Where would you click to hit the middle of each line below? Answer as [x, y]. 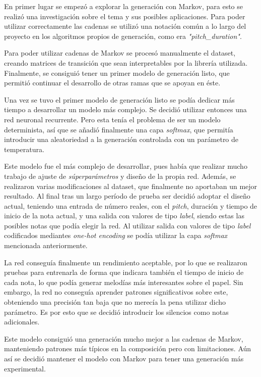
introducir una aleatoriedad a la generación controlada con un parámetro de [121, 139]
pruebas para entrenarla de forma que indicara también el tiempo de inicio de [124, 272]
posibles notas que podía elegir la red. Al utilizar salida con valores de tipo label [127, 225]
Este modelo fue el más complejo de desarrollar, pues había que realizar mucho [126, 166]
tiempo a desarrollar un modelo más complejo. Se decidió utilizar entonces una [125, 109]
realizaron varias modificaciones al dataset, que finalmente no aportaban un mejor [131, 186]
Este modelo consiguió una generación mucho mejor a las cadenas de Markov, [124, 338]
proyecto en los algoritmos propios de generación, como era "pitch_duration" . [123, 36]
